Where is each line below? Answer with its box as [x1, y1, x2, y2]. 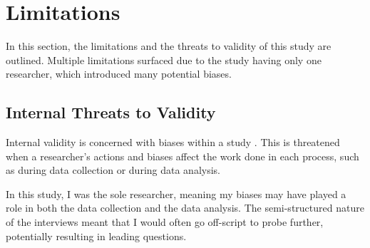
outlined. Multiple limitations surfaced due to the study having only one [6, 52, 322, 67]
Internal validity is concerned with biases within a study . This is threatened [6, 135, 340, 150]
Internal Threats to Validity [6, 101, 216, 123]
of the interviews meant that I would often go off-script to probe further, [6, 215, 324, 229]
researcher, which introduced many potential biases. [6, 66, 232, 81]
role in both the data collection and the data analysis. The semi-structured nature [6, 200, 364, 215]
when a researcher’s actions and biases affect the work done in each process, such [6, 148, 359, 163]
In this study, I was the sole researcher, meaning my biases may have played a [6, 186, 346, 201]
